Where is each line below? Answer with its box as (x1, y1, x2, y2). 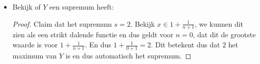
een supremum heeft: (49, 2, 114, 12)
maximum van (12, 50, 57, 60)
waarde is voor (12, 39, 58, 50)
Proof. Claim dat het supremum (12, 18, 112, 29)
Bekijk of (12, 2, 41, 12)
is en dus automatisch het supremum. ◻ (65, 50, 191, 60)
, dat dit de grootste (193, 29, 256, 40)
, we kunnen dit (194, 18, 244, 29)
